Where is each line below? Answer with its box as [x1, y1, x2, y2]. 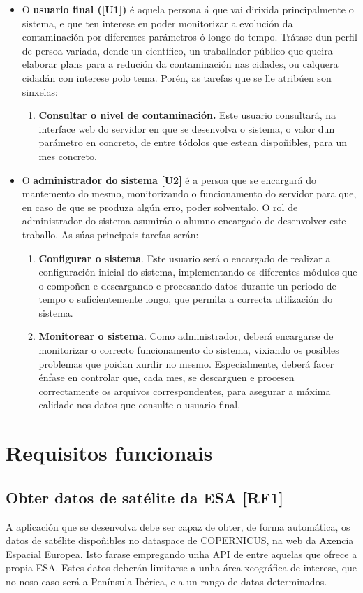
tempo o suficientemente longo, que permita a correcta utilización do [38, 292, 333, 306]
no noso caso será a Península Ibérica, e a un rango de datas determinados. [6, 573, 327, 588]
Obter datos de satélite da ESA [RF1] [6, 486, 283, 508]
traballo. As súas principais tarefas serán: [22, 227, 199, 241]
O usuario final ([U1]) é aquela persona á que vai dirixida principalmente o [22, 2, 354, 16]
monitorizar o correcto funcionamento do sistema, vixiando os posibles [38, 343, 339, 357]
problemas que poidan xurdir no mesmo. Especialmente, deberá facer [38, 356, 334, 371]
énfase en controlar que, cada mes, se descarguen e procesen [38, 370, 295, 385]
